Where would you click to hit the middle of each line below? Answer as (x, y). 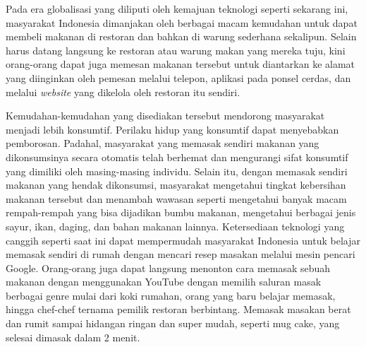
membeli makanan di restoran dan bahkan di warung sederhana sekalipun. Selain (181, 36)
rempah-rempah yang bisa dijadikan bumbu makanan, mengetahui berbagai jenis (181, 212)
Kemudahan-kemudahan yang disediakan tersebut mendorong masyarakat (165, 116)
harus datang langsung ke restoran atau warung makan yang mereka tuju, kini (176, 50)
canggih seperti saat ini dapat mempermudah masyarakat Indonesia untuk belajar (183, 240)
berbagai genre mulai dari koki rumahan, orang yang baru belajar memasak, (171, 295)
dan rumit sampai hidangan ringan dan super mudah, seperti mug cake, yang (173, 323)
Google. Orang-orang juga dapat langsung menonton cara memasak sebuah (168, 267)
